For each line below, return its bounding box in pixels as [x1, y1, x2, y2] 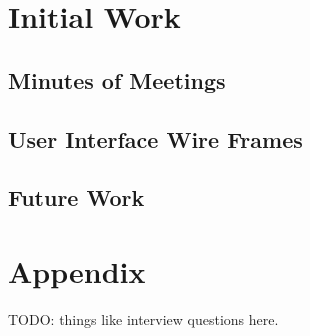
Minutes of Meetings [8, 64, 226, 95]
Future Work [8, 182, 145, 213]
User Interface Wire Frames [8, 123, 303, 154]
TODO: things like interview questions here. [8, 308, 279, 329]
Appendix [8, 250, 146, 291]
